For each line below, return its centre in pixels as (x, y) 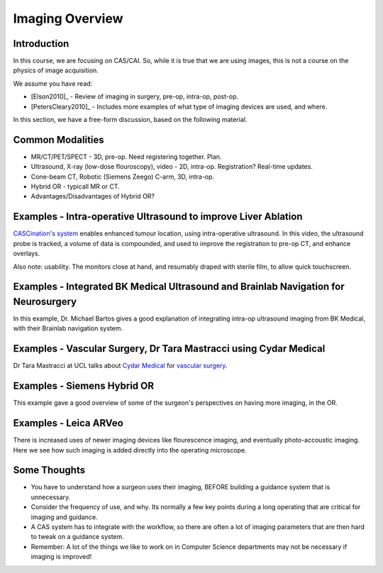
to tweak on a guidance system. (77, 537)
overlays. (27, 254)
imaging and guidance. (65, 517)
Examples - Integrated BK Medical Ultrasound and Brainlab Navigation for (179, 287)
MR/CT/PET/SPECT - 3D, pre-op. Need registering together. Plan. (126, 157)
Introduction (41, 44)
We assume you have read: (53, 83)
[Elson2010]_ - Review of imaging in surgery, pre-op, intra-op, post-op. (135, 96)
